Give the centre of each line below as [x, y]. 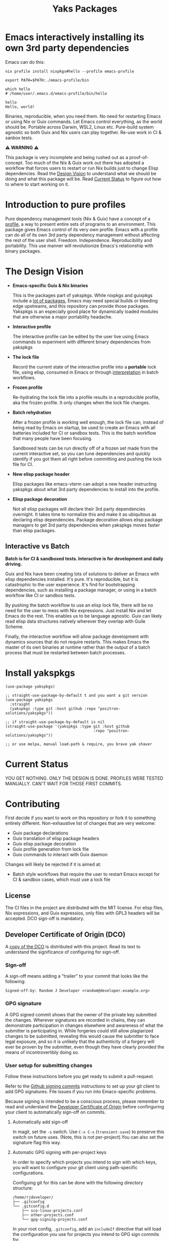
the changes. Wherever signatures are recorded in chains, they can [75, 1020]
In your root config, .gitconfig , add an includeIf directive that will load [87, 1229]
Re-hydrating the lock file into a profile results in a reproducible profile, [86, 397]
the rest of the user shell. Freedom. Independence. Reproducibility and [79, 240]
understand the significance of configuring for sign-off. [63, 952]
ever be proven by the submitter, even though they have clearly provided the [85, 1047]
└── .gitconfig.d [31, 1206]
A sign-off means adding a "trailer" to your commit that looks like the [77, 976]
